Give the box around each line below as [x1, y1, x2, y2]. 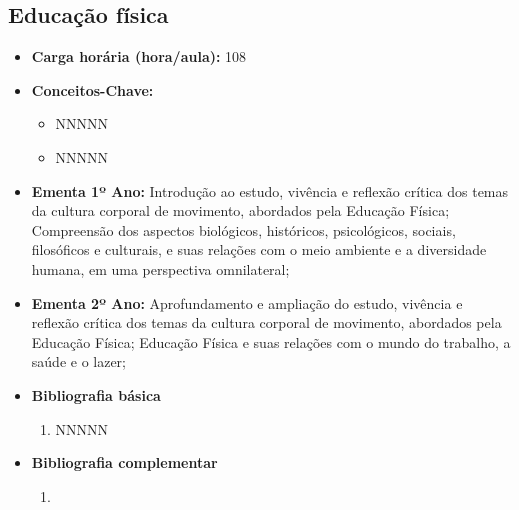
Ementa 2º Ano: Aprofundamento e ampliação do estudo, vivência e [31, 292, 463, 313]
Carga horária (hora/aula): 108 [31, 46, 247, 67]
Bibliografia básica [31, 384, 161, 405]
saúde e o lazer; [31, 351, 127, 372]
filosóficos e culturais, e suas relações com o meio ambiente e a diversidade [31, 239, 487, 260]
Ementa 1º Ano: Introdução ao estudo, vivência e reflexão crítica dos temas [31, 180, 509, 201]
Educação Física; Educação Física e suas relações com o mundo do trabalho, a [31, 331, 511, 352]
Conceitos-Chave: [31, 79, 154, 100]
